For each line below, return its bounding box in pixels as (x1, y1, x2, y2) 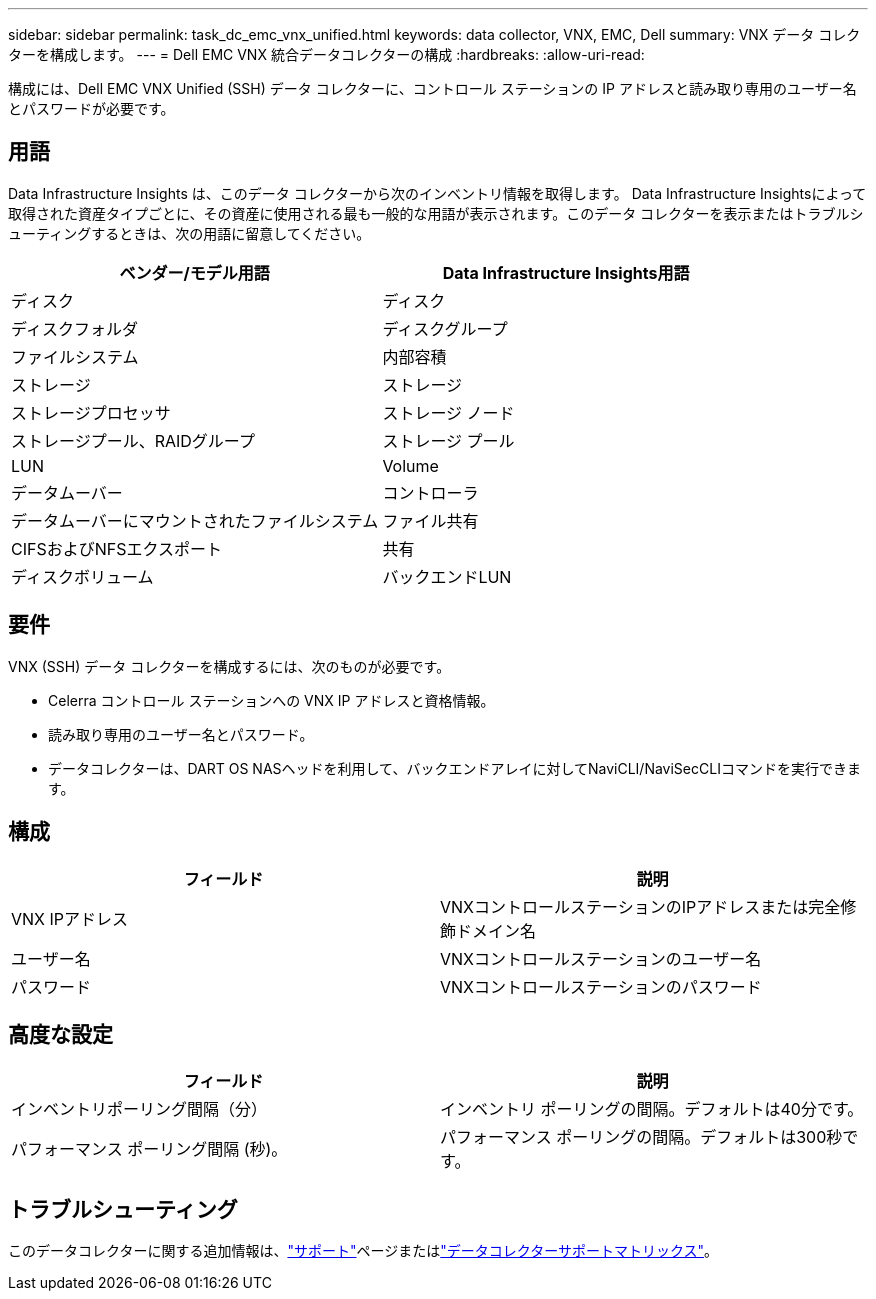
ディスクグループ (382, 318, 508, 339)
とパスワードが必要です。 (8, 100, 175, 117)
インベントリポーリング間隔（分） (11, 1099, 268, 1120)
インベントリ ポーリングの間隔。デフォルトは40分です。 (440, 1099, 864, 1120)
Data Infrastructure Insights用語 (442, 262, 690, 283)
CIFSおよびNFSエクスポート (11, 538, 222, 559)
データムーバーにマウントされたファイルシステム (11, 510, 379, 531)
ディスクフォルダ (11, 318, 138, 339)
